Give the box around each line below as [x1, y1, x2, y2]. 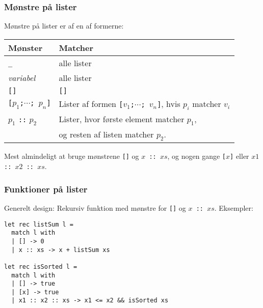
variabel [8, 71, 36, 83]
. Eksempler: [214, 202, 253, 213]
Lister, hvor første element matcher [59, 113, 185, 125]
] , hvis [157, 97, 180, 109]
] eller [230, 151, 249, 161]
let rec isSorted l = [4, 263, 77, 270]
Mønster [8, 41, 43, 53]
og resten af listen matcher [59, 128, 154, 141]
